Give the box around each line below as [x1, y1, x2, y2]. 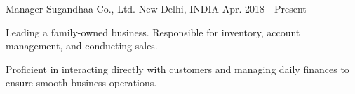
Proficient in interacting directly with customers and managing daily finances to [6, 61, 349, 76]
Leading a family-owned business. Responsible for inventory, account [6, 24, 300, 39]
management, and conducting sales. [6, 38, 158, 53]
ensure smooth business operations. [6, 75, 157, 90]
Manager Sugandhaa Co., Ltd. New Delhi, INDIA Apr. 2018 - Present [6, 1, 307, 15]
